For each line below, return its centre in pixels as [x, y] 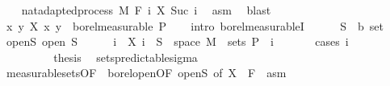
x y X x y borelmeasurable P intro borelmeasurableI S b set [195, 25]
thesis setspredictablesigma [126, 57]
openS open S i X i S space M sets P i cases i [177, 41]
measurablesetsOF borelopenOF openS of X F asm [146, 73]
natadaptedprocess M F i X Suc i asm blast [146, 10]
